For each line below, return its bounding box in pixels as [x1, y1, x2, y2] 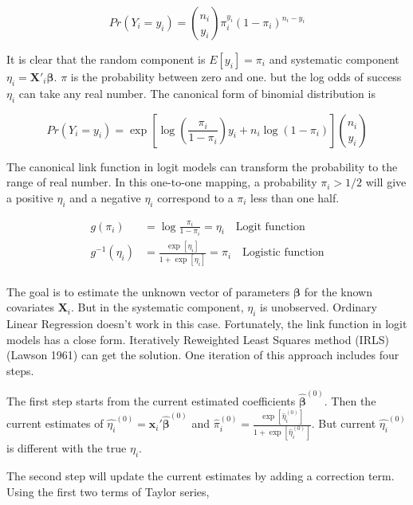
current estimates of [6, 415, 104, 432]
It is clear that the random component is [6, 51, 206, 67]
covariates [6, 299, 54, 315]
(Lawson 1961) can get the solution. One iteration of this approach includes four [6, 346, 399, 363]
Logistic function [242, 247, 324, 259]
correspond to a [157, 189, 234, 206]
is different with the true [6, 440, 127, 456]
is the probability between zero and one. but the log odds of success [70, 69, 402, 84]
